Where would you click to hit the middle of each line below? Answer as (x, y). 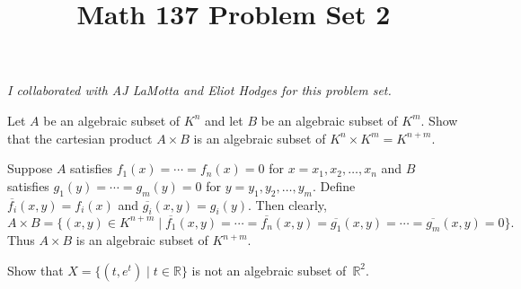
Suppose (30, 168)
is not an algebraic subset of (269, 270)
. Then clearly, (287, 204)
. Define (334, 185)
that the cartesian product (80, 138)
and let (224, 120)
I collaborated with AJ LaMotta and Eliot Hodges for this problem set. (199, 90)
